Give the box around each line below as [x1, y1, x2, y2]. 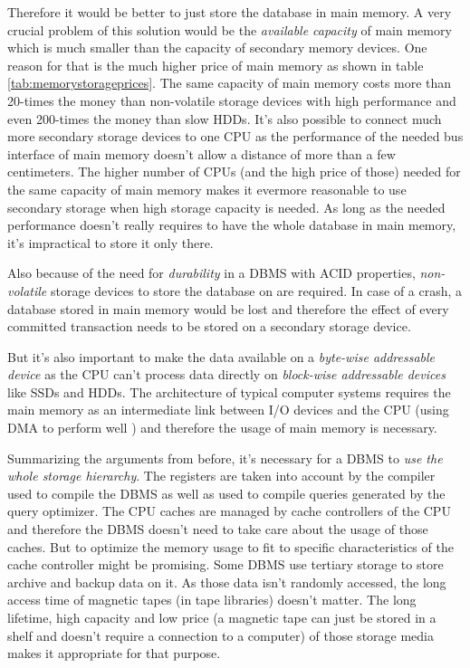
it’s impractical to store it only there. [7, 233, 214, 252]
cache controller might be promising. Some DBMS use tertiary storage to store [7, 555, 444, 574]
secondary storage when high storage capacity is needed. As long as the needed [7, 197, 446, 216]
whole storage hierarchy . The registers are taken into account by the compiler [7, 466, 436, 485]
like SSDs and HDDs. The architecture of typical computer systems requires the [7, 382, 451, 401]
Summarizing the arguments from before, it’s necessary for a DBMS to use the [7, 448, 443, 467]
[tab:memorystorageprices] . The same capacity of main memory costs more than [7, 73, 452, 92]
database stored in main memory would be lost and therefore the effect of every [7, 299, 449, 318]
